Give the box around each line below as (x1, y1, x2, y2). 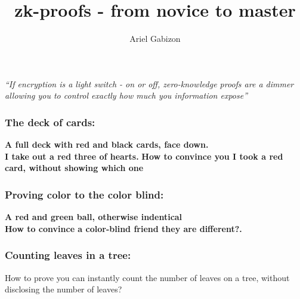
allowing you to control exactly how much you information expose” (5, 89, 248, 102)
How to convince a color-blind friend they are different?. (5, 222, 242, 234)
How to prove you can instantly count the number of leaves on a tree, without (5, 271, 290, 283)
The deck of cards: (5, 114, 95, 129)
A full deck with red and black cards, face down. (5, 138, 209, 151)
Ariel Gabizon (129, 32, 181, 45)
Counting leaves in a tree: (5, 248, 131, 263)
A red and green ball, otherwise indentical (5, 210, 183, 223)
